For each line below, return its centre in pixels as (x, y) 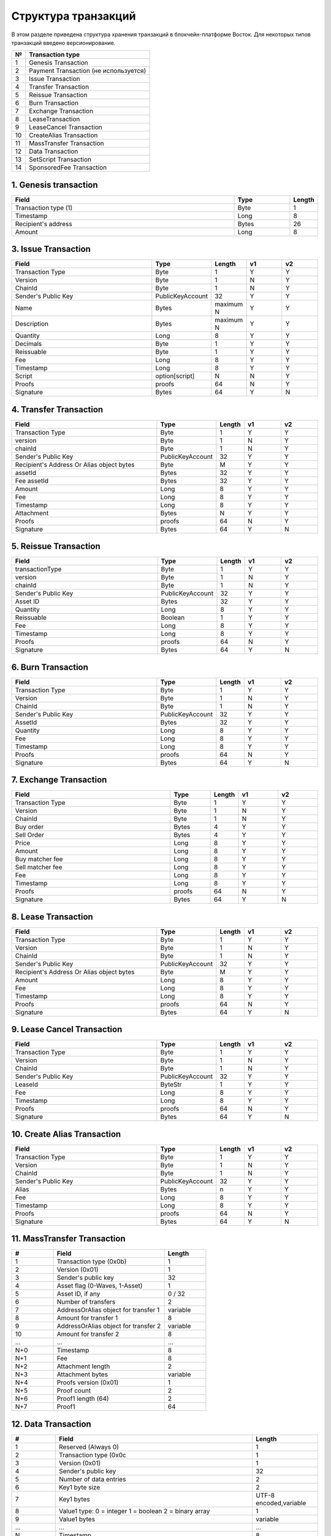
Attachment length (83, 1366)
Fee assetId (32, 480)
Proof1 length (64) (83, 1399)
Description (32, 324)
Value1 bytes (77, 1519)
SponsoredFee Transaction (68, 168)
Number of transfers (86, 1302)
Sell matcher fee (39, 868)
